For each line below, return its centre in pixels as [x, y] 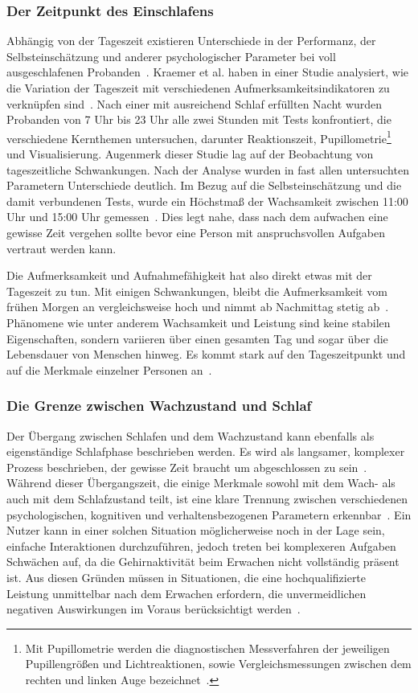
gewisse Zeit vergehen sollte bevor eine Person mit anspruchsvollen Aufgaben [196, 232]
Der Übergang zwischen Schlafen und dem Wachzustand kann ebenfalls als [191, 435]
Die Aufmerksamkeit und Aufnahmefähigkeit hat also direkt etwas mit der [189, 275]
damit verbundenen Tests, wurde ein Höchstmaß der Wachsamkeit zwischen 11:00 [207, 201]
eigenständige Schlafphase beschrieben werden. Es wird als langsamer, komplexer [206, 451]
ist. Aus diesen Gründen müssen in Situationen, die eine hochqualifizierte [186, 577]
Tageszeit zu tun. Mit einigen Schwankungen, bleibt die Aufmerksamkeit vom [197, 291]
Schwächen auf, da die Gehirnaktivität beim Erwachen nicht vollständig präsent [203, 562]
